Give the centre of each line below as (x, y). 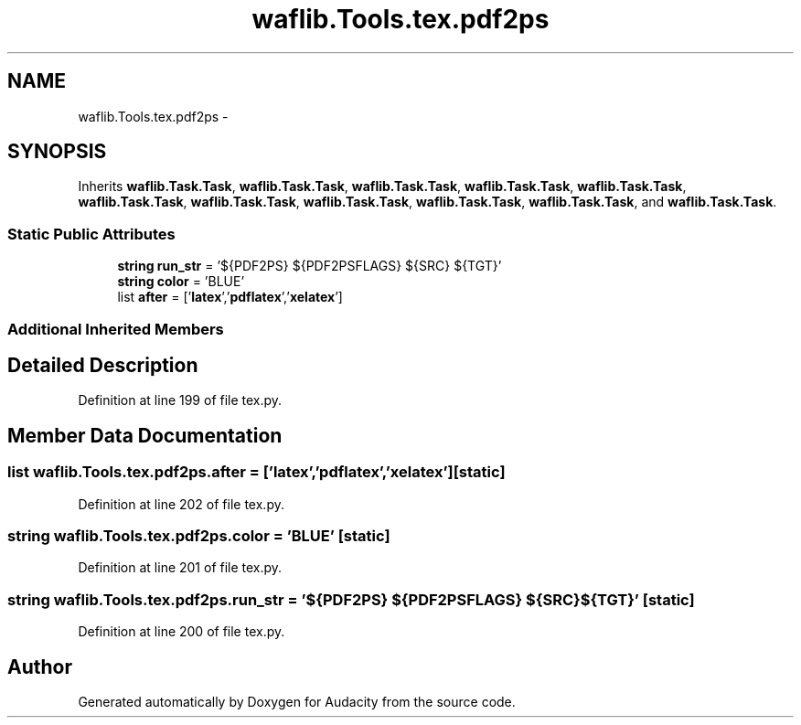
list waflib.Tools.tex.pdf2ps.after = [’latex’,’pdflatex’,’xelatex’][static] (256, 472)
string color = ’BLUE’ (181, 282)
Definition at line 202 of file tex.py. (181, 504)
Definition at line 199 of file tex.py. (180, 400)
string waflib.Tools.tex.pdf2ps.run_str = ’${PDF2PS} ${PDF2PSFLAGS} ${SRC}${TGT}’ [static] (351, 599)
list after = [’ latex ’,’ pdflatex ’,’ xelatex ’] (230, 297)
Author (40, 666)
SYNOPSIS (57, 152)
